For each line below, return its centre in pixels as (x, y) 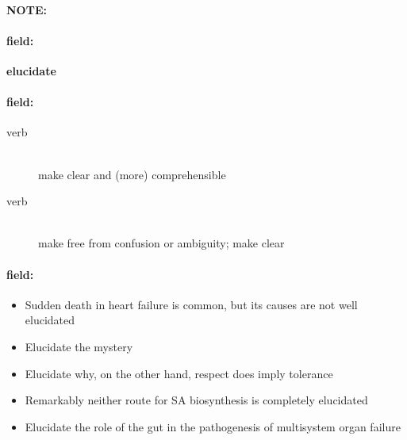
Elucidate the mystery (79, 346)
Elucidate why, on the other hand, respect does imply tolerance (179, 373)
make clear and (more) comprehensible (132, 174)
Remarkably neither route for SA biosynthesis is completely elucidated (196, 400)
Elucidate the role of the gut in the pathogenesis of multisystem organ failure (213, 426)
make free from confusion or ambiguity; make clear (161, 243)
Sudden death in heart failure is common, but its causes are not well (191, 304)
